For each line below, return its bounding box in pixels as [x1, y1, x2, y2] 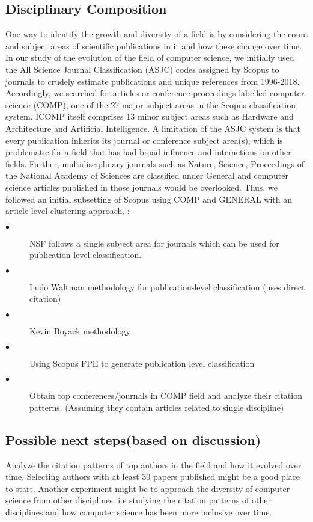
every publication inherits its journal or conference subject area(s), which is [5, 134, 283, 146]
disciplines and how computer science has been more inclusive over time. [5, 506, 272, 518]
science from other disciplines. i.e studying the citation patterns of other [5, 494, 271, 506]
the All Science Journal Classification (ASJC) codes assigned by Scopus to [5, 63, 279, 75]
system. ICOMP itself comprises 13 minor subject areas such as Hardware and [5, 110, 294, 123]
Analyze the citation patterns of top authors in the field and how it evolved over [5, 458, 302, 471]
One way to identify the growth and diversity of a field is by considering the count [5, 28, 308, 40]
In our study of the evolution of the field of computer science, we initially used [5, 51, 294, 64]
